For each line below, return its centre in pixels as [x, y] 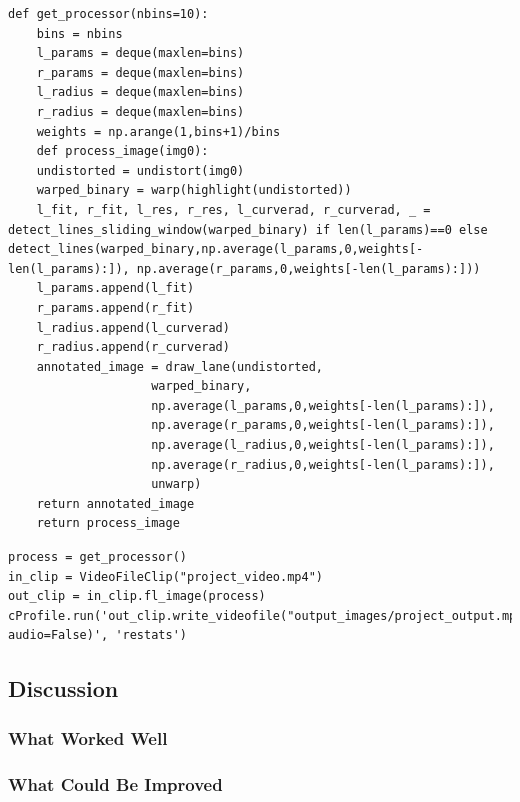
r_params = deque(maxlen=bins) [140, 72]
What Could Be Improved [115, 783]
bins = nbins [79, 33]
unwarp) [176, 484]
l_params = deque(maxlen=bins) [140, 53]
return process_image [108, 523]
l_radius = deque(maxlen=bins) [140, 92]
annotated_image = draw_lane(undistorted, [179, 366]
